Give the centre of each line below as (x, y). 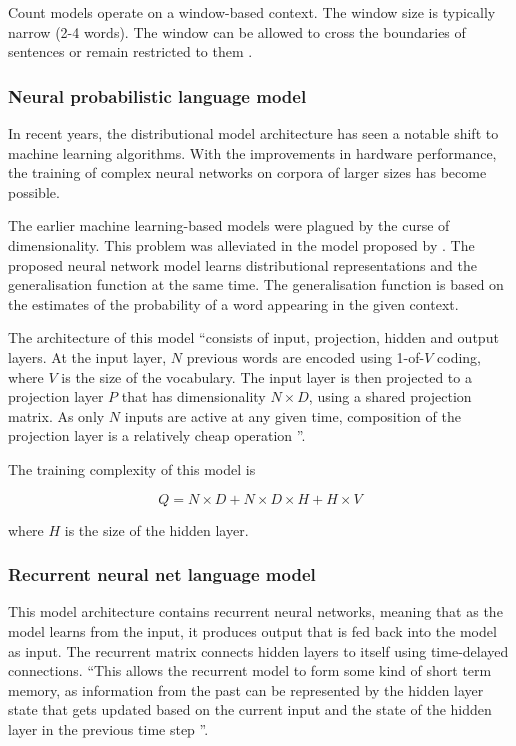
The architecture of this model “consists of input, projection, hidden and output (253, 337)
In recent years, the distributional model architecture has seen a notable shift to (253, 133)
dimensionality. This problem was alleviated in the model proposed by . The (241, 244)
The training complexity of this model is (132, 468)
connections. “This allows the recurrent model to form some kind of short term (250, 670)
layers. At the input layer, (87, 356)
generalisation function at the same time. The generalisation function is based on (256, 284)
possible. (34, 191)
